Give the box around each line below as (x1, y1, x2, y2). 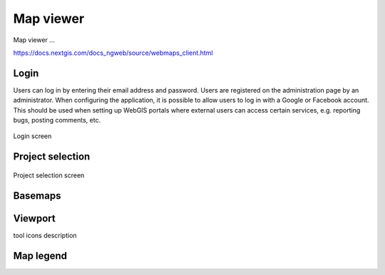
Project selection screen (13, 171, 85, 180)
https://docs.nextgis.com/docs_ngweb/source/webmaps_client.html (13, 48, 213, 57)
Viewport (13, 212, 56, 224)
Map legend (13, 249, 68, 261)
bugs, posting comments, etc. (13, 116, 101, 125)
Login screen (13, 132, 52, 140)
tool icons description (13, 231, 78, 239)
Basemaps (13, 190, 61, 202)
